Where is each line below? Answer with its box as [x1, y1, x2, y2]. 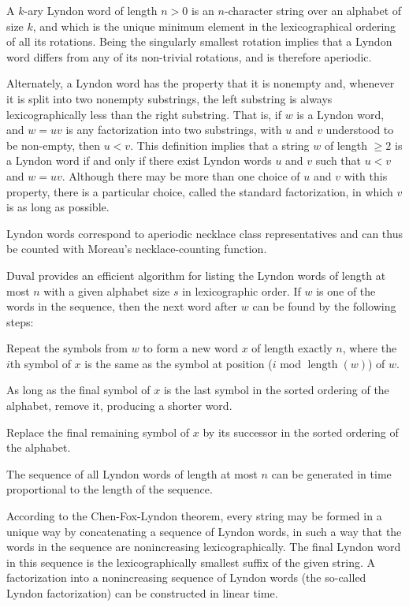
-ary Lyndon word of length [24, 2, 158, 18]
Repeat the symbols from [6, 340, 128, 356]
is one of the [316, 282, 376, 299]
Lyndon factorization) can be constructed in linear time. [6, 585, 278, 601]
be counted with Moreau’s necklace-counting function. [6, 240, 267, 257]
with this [344, 167, 388, 184]
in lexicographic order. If [182, 282, 301, 299]
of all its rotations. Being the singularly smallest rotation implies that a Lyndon [6, 33, 392, 50]
